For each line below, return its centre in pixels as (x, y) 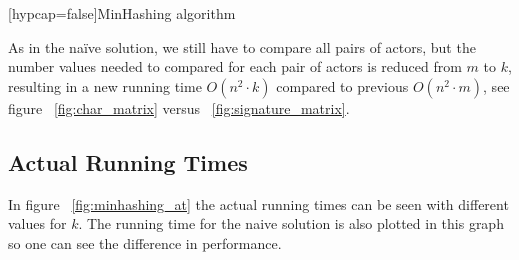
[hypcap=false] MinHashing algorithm (122, 13)
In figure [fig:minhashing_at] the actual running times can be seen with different (258, 203)
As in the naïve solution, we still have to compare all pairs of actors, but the (242, 46)
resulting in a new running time (105, 85)
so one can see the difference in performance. (145, 242)
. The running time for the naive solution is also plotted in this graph (291, 223)
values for (37, 223)
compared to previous (342, 85)
